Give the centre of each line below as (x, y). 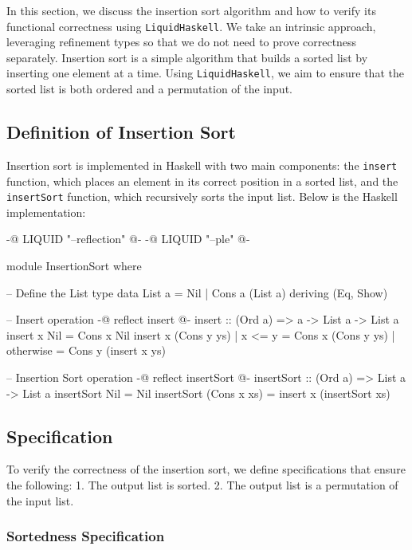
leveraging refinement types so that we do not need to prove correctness (182, 42)
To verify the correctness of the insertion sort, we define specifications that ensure (206, 469)
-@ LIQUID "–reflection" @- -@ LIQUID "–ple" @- (128, 239)
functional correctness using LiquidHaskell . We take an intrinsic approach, (191, 26)
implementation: (46, 212)
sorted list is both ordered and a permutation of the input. (149, 89)
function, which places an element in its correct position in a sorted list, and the (202, 181)
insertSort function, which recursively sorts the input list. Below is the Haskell (202, 196)
